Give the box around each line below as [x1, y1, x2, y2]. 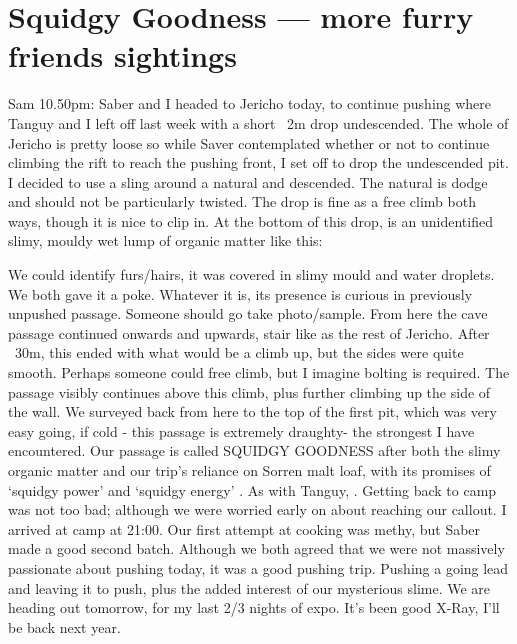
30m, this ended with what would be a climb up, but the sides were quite [14, 342, 464, 363]
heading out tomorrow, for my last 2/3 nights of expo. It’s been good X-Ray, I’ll [8, 597, 500, 618]
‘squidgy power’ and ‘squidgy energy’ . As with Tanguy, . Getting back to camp [8, 479, 497, 500]
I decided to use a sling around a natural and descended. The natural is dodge [8, 171, 488, 192]
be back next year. [8, 616, 121, 637]
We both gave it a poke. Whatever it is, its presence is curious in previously [8, 283, 473, 304]
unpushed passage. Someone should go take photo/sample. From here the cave [8, 303, 488, 324]
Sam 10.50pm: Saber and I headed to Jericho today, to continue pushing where [8, 93, 492, 114]
